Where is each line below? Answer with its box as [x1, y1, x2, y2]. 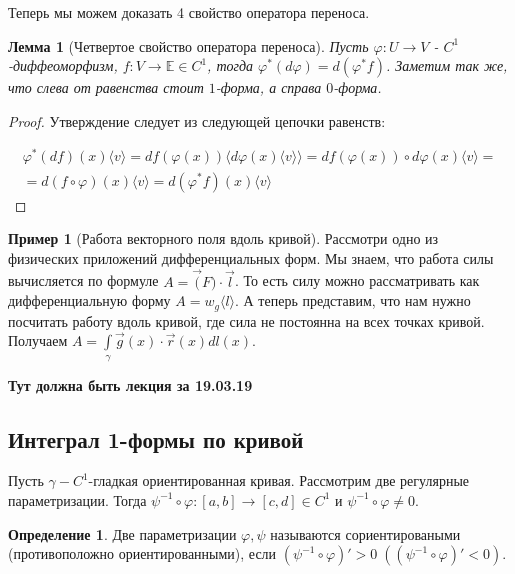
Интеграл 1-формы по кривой [8, 423, 304, 454]
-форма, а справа [215, 77, 322, 98]
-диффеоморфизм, [8, 55, 118, 76]
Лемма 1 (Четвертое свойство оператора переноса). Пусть [8, 35, 369, 56]
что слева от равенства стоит [8, 77, 204, 98]
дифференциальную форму [8, 290, 171, 311]
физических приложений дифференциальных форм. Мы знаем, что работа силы [8, 247, 494, 268]
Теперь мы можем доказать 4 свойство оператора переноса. [8, 2, 370, 22]
